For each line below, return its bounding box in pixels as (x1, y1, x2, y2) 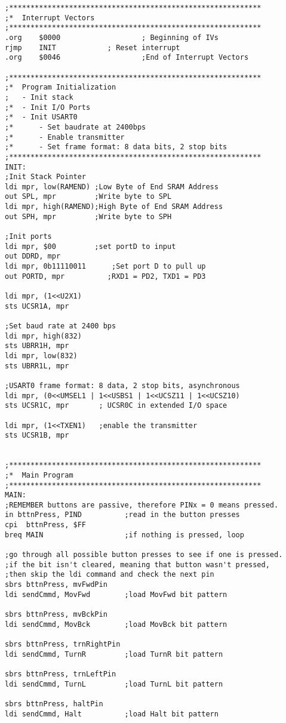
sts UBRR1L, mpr (5, 361, 69, 370)
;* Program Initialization (5, 83, 116, 92)
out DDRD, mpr (5, 252, 61, 261)
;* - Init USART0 (5, 113, 78, 122)
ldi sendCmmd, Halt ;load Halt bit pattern (5, 709, 219, 718)
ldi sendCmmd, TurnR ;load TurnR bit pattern (5, 650, 223, 659)
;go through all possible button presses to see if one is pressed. (5, 550, 283, 559)
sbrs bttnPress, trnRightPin (5, 640, 121, 648)
